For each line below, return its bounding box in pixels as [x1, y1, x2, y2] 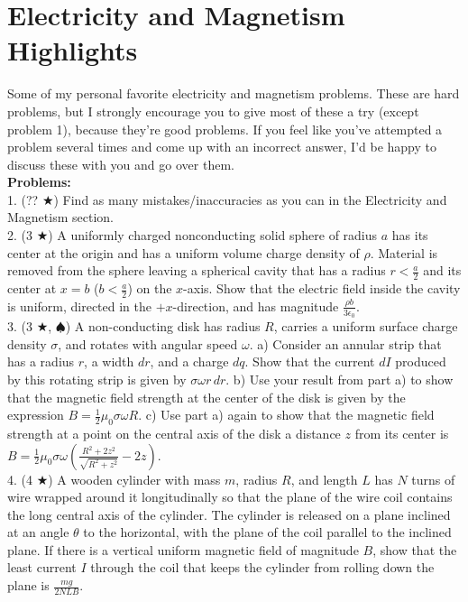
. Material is [370, 243, 438, 262]
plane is [7, 576, 50, 595]
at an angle [7, 523, 69, 542]
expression [7, 405, 64, 424]
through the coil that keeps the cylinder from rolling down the [90, 558, 435, 577]
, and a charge [150, 352, 229, 371]
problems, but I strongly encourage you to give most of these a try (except [7, 101, 419, 120]
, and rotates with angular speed [58, 334, 238, 353]
